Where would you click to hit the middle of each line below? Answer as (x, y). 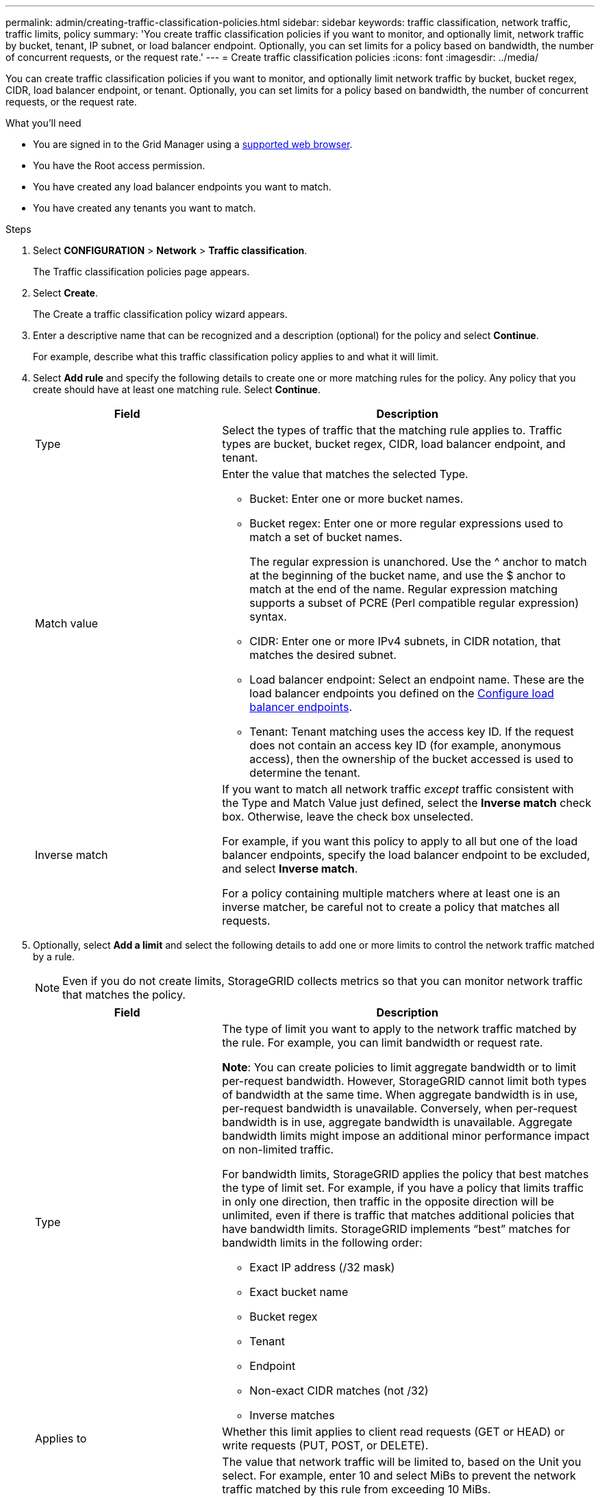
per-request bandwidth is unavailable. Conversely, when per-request (400, 1108)
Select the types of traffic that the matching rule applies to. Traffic (392, 430)
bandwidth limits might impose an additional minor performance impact (406, 1136)
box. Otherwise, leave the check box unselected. (348, 816)
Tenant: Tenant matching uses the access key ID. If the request (412, 732)
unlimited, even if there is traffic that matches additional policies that (398, 1215)
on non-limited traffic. (278, 1149)
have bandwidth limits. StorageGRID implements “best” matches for (396, 1229)
